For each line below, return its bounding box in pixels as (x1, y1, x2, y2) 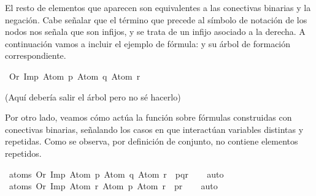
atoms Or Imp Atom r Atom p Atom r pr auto (9, 179, 218, 192)
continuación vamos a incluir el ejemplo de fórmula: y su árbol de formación (5, 37, 291, 50)
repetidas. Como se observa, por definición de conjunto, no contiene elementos (5, 135, 298, 148)
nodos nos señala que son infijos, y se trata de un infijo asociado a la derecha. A (5, 25, 306, 38)
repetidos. (5, 146, 42, 159)
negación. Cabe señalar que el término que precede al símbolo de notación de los (5, 13, 307, 26)
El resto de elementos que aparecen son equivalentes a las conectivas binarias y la (5, 1, 311, 13)
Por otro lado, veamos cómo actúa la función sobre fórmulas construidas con (5, 111, 292, 124)
